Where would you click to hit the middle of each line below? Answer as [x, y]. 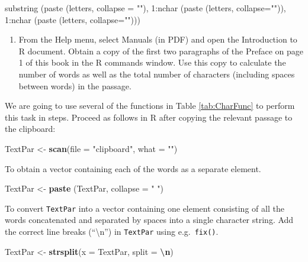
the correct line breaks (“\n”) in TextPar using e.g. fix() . [112, 231]
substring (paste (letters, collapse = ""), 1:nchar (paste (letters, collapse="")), [145, 8]
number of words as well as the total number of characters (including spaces [157, 74]
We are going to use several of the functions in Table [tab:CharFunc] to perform [150, 106]
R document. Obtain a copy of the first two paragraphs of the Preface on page [161, 51]
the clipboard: [30, 129]
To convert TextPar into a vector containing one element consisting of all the [145, 208]
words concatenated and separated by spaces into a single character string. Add [149, 220]
